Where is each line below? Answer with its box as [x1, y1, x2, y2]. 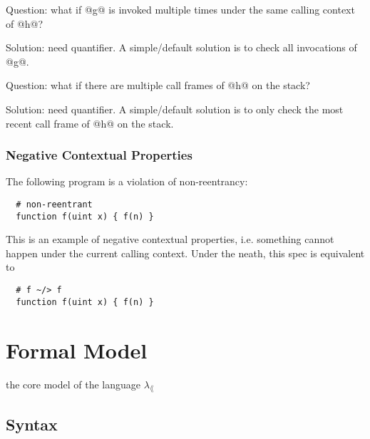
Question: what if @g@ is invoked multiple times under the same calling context [6, 2, 355, 16]
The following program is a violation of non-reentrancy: [6, 174, 248, 189]
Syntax [6, 413, 58, 435]
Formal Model [6, 335, 148, 364]
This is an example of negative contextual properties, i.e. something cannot [6, 232, 334, 247]
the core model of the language [6, 376, 141, 391]
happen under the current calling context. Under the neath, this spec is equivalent [6, 245, 365, 260]
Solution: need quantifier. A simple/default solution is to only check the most [6, 101, 344, 116]
